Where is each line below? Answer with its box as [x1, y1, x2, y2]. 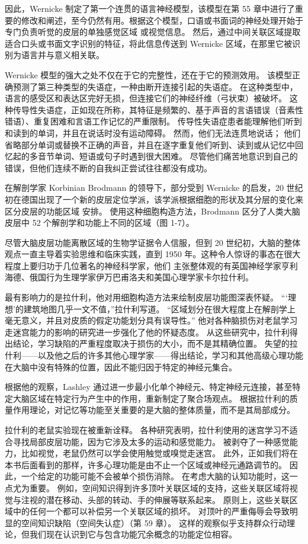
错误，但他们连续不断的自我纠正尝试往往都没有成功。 [5, 161, 212, 174]
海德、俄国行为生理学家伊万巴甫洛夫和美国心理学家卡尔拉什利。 [5, 271, 254, 283]
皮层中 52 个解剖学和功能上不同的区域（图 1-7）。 [5, 216, 194, 229]
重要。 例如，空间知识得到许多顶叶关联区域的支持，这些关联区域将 [29, 481, 290, 494]
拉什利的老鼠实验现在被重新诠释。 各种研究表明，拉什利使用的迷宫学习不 [5, 424, 290, 436]
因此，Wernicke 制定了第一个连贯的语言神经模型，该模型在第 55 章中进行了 [5, 2, 295, 14]
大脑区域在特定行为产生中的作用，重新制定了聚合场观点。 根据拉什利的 [12, 392, 290, 404]
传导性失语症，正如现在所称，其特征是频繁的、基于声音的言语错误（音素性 [12, 103, 303, 116]
